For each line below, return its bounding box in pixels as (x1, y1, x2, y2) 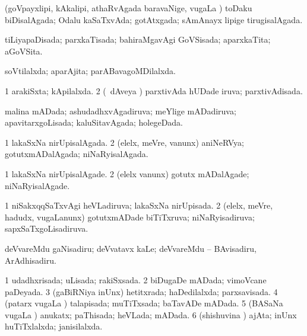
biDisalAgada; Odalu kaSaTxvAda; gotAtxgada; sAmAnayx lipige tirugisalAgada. (5, 13, 303, 25)
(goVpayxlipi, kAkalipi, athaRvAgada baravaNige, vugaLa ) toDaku (5, 2, 252, 14)
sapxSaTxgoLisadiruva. (5, 222, 88, 235)
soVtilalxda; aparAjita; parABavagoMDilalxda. (5, 65, 176, 77)
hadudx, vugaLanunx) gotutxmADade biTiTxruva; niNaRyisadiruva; (5, 210, 255, 223)
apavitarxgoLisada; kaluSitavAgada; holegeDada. (5, 116, 183, 129)
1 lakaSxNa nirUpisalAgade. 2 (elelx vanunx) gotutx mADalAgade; (5, 167, 249, 180)
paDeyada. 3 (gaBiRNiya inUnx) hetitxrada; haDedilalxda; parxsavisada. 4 (5, 285, 278, 297)
